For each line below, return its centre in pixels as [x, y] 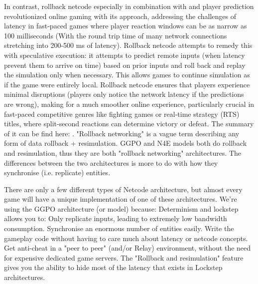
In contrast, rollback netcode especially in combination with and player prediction [129, 6]
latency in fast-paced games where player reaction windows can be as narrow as [126, 26]
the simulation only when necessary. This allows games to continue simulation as [127, 75]
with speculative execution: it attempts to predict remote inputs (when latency [125, 55]
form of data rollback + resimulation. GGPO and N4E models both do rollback [126, 143]
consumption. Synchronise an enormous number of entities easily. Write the [119, 228]
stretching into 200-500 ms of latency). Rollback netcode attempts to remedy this [128, 45]
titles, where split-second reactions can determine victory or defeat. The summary [129, 124]
